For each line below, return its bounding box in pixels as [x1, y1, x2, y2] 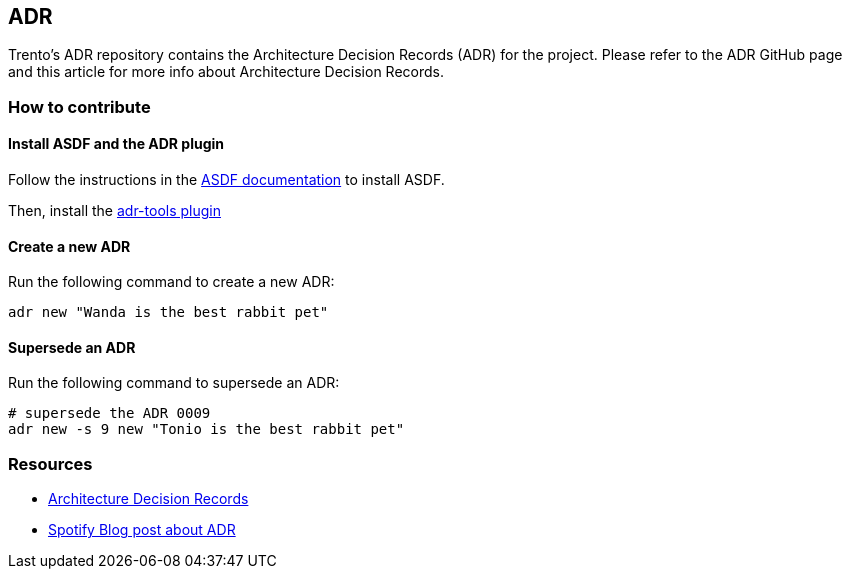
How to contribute [8, 96, 151, 117]
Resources [8, 453, 93, 474]
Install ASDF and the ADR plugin [8, 135, 225, 153]
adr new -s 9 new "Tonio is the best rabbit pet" [8, 421, 405, 438]
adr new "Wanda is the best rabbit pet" [8, 304, 329, 321]
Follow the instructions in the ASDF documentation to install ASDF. [8, 171, 445, 189]
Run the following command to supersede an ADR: [8, 374, 340, 392]
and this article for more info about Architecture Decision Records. [8, 63, 444, 81]
